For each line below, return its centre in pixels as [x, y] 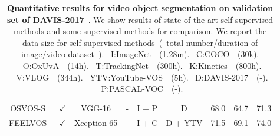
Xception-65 [96, 122]
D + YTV [184, 122]
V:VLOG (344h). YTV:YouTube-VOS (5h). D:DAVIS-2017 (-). [142, 77]
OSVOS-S [28, 108]
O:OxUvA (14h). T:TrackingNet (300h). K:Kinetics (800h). [142, 65]
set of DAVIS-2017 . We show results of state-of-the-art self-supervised [140, 19]
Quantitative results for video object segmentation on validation [140, 8]
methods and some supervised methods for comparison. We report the [140, 31]
